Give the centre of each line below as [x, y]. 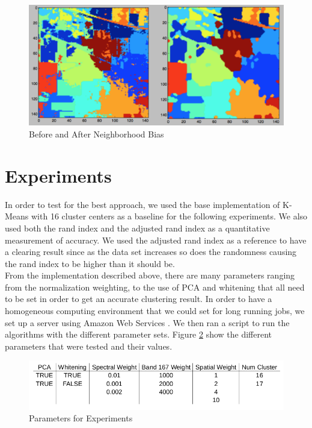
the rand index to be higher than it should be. [90, 263]
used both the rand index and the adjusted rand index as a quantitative [137, 228]
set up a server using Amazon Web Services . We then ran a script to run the [147, 322]
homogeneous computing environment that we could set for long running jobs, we [155, 311]
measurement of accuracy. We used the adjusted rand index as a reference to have [156, 240]
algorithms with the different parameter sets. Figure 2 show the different [139, 334]
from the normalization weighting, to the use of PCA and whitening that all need [155, 287]
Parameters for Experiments [81, 418]
